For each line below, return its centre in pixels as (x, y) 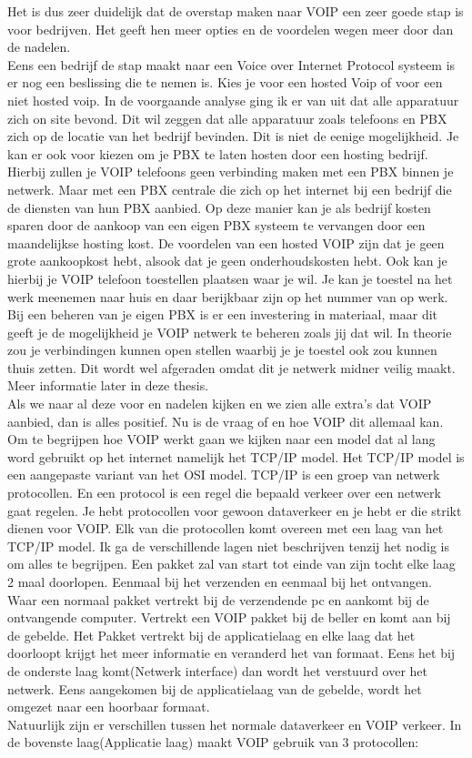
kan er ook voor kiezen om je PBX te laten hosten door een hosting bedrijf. (218, 153)
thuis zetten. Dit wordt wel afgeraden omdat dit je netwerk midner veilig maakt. (231, 367)
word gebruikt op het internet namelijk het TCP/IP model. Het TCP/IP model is (236, 456)
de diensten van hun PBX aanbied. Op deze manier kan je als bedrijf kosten (219, 207)
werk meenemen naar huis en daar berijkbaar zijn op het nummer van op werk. (228, 296)
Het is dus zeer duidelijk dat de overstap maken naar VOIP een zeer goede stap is (236, 11)
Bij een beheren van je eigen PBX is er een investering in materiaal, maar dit (223, 314)
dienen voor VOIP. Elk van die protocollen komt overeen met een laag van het (226, 528)
